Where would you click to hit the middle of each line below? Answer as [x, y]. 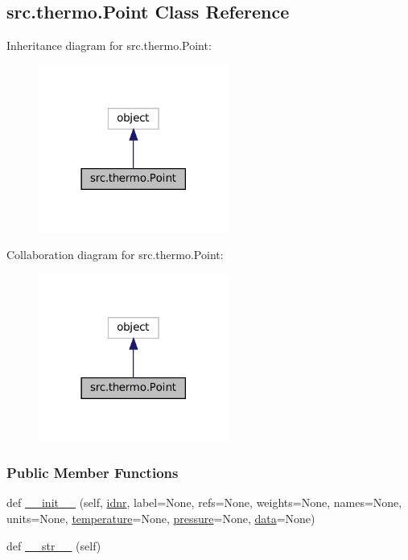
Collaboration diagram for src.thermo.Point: [115, 255]
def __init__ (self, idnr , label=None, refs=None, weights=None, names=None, [204, 502]
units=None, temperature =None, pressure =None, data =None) [161, 519]
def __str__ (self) [54, 545]
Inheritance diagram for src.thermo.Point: [109, 45]
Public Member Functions [93, 473]
